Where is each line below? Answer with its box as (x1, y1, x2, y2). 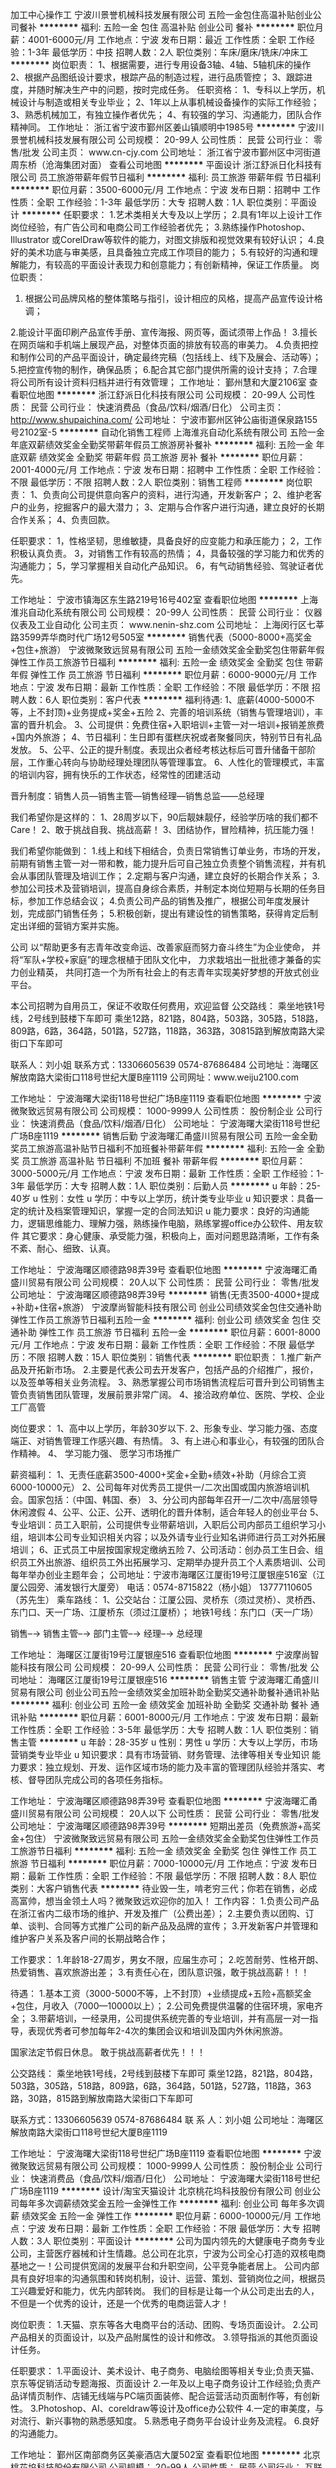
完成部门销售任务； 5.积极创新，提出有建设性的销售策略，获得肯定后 (27, 908, 310, 919)
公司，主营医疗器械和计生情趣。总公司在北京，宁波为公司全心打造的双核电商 (10, 2248, 326, 2259)
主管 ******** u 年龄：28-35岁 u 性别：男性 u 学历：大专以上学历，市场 (18, 1736, 318, 1748)
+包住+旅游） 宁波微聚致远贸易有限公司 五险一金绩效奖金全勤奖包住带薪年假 (10, 644, 325, 655)
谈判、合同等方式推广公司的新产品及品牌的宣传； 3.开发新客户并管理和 (27, 1920, 319, 1932)
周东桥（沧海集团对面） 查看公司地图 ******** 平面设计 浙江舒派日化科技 (10, 159, 314, 170)
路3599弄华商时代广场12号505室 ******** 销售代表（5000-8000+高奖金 (10, 631, 313, 643)
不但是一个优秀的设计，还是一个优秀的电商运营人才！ (10, 2298, 230, 2309)
